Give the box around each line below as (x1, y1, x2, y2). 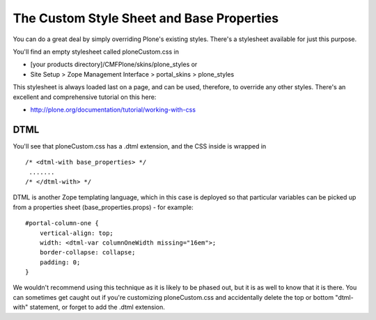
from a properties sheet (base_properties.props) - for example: (13, 203, 194, 211)
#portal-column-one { (25, 220, 99, 227)
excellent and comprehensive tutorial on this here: (13, 93, 157, 101)
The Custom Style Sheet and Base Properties (13, 10, 279, 26)
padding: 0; (39, 258, 81, 266)
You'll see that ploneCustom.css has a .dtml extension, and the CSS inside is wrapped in (13, 142, 267, 150)
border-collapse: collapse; (39, 248, 136, 257)
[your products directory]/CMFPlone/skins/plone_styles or (30, 60, 198, 69)
